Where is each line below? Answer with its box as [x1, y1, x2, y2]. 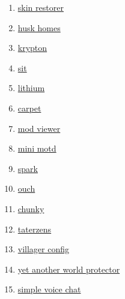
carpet [17, 101, 41, 114]
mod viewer [17, 122, 61, 134]
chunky [17, 202, 44, 215]
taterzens [17, 222, 52, 235]
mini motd [17, 142, 56, 155]
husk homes [17, 21, 61, 34]
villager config [17, 243, 70, 255]
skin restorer [17, 1, 64, 13]
